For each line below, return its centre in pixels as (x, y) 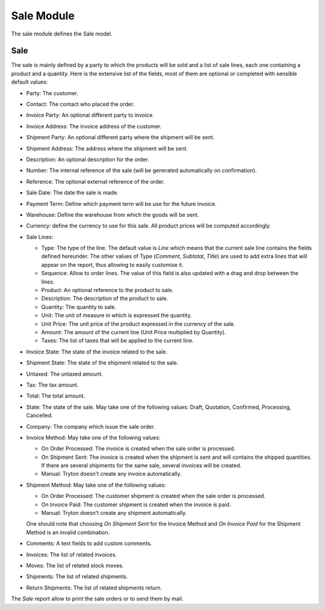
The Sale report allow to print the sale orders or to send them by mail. (97, 599)
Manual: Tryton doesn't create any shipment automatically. (114, 513)
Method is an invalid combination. (68, 532)
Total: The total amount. (56, 396)
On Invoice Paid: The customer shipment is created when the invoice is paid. (136, 504)
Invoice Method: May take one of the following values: (93, 437)
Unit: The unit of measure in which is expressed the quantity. (116, 316)
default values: (29, 82)
